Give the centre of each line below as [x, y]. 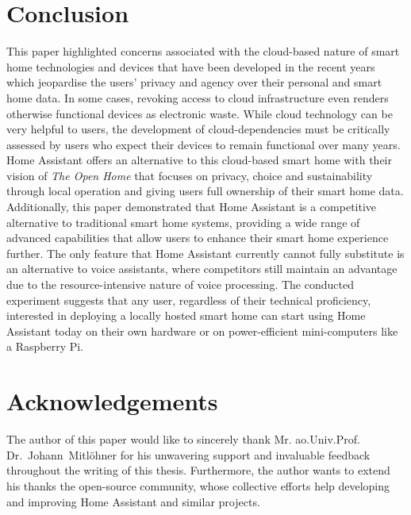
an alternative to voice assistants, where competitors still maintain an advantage [202, 269]
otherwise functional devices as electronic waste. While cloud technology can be [200, 113]
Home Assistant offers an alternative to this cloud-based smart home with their [199, 160]
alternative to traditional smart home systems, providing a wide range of [183, 222]
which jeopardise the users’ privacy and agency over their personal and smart [194, 82]
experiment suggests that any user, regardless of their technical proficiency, [189, 300]
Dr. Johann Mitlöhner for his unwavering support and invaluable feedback [188, 454]
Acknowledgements [112, 401]
